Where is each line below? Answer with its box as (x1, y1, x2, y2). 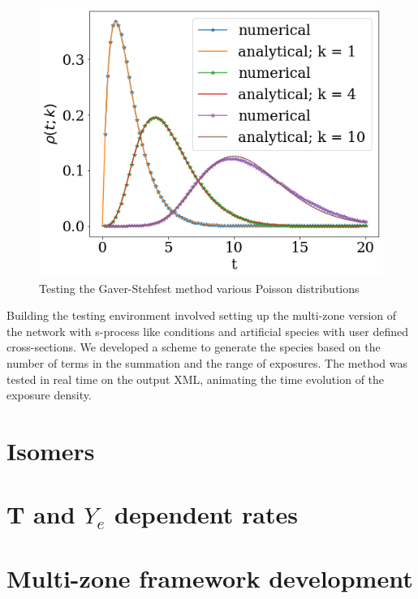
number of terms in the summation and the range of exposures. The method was (6, 354, 408, 371)
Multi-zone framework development (6, 561, 413, 594)
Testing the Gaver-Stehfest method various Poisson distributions (39, 279, 360, 296)
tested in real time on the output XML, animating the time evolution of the (6, 370, 385, 387)
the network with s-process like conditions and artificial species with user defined (6, 322, 408, 339)
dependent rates (114, 498, 298, 531)
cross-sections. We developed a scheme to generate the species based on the (6, 338, 381, 356)
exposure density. (6, 386, 92, 403)
